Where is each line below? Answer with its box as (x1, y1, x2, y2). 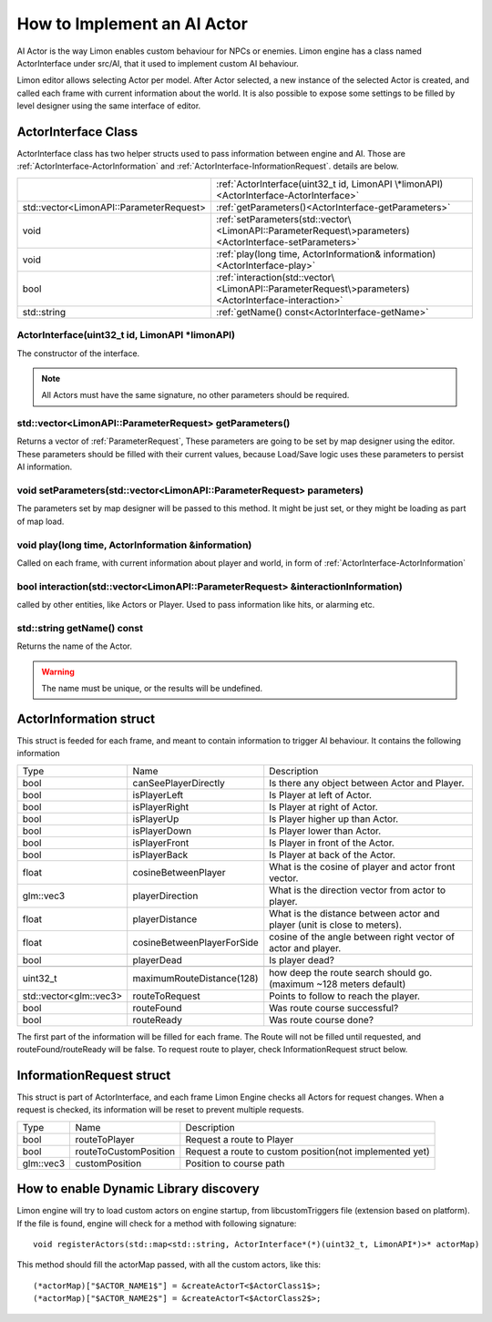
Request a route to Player (185, 1132, 294, 1145)
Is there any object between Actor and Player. (269, 776, 465, 789)
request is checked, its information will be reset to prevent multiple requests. (16, 1104, 304, 1115)
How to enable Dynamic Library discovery (16, 1181, 260, 1197)
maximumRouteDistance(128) (132, 971, 259, 984)
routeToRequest (132, 989, 200, 1002)
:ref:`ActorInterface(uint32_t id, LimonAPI (215, 178, 393, 190)
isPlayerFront (132, 836, 190, 849)
